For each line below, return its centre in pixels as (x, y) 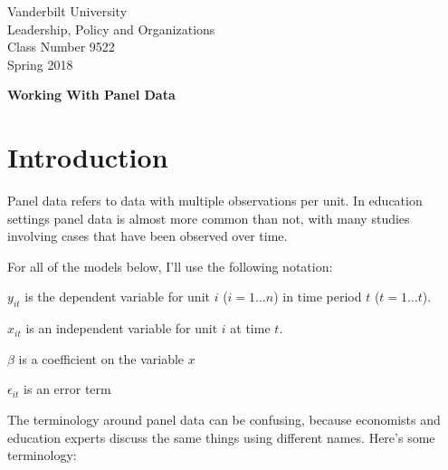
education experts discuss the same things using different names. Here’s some (221, 437)
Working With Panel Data (91, 95)
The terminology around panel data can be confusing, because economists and (224, 420)
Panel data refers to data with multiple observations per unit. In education (215, 201)
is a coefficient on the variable (101, 358)
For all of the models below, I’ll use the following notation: (170, 266)
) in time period (318, 297)
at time (250, 328)
